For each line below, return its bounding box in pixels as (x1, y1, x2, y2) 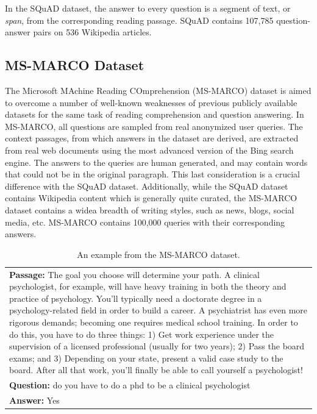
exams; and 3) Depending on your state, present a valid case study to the (9, 351, 283, 364)
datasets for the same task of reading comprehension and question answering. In (5, 108, 304, 121)
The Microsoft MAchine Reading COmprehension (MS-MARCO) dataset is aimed (5, 84, 312, 96)
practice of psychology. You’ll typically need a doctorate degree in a (9, 291, 262, 304)
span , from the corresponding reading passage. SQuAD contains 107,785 (5, 13, 274, 26)
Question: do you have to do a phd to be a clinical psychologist (9, 379, 251, 391)
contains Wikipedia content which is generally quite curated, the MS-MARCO (5, 191, 297, 204)
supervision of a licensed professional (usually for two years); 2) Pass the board (9, 340, 305, 352)
